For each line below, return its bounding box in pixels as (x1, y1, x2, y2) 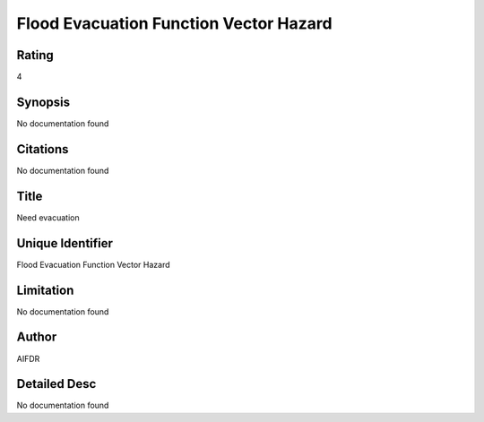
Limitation (16, 282, 74, 297)
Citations (16, 142, 69, 157)
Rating (16, 47, 54, 63)
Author (16, 330, 57, 345)
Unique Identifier (16, 236, 114, 251)
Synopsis (16, 94, 71, 109)
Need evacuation (16, 211, 80, 223)
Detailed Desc (16, 376, 97, 392)
